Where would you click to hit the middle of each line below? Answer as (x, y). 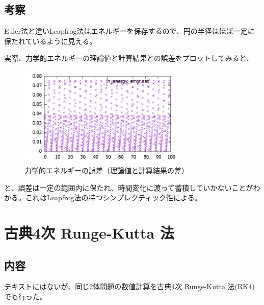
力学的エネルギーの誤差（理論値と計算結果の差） (107, 170)
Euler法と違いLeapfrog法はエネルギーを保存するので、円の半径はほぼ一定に (129, 31)
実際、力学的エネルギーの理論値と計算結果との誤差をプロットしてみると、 (129, 58)
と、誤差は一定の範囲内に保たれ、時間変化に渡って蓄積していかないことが (129, 187)
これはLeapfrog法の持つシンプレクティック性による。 (113, 197)
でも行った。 (25, 296)
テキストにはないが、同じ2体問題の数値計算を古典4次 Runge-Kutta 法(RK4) (129, 286)
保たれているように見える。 (50, 41)
